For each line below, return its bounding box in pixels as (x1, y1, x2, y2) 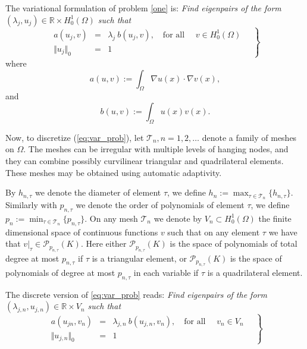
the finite (258, 212, 292, 224)
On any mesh (89, 212, 138, 224)
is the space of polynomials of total (170, 237, 297, 250)
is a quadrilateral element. (207, 266, 303, 278)
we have (268, 225, 297, 238)
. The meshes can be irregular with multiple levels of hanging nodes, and (23, 143, 289, 155)
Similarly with (5, 198, 57, 210)
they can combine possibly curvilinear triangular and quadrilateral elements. (5, 154, 284, 166)
